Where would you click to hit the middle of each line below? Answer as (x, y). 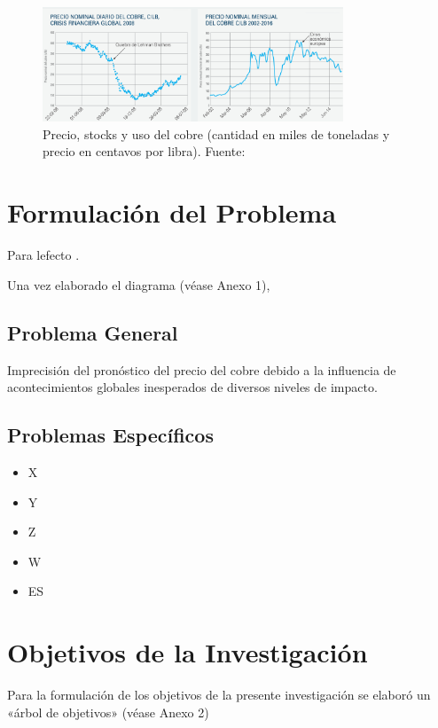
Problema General (93, 332)
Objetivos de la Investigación (188, 652)
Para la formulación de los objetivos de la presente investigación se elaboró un (219, 695)
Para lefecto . (43, 255)
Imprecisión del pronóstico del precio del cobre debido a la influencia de (202, 369)
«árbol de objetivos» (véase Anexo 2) (108, 712)
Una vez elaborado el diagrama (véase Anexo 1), (139, 284)
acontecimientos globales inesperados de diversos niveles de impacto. (192, 387)
